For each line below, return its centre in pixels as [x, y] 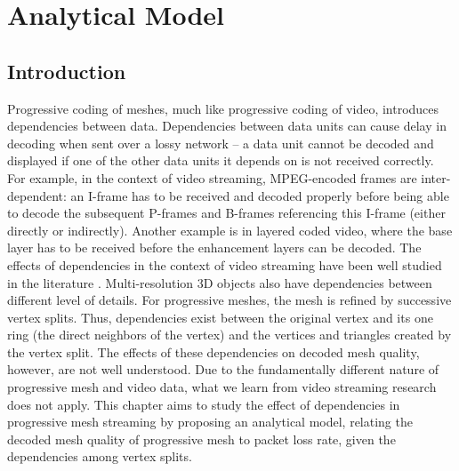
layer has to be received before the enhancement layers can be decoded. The [214, 247]
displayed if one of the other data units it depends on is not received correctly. [221, 160]
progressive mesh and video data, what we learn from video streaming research [222, 387]
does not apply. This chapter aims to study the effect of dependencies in [204, 404]
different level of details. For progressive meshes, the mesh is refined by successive [229, 300]
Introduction [67, 71]
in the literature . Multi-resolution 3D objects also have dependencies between [220, 282]
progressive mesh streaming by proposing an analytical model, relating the [210, 422]
